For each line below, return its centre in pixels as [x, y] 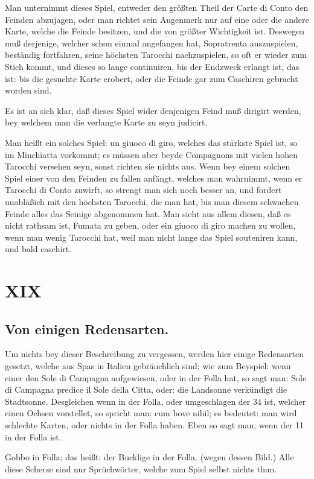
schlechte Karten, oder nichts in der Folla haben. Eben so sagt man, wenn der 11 [155, 425]
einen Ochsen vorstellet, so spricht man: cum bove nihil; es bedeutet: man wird [151, 413]
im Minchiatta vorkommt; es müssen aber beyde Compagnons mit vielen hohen [151, 154]
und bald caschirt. [38, 249]
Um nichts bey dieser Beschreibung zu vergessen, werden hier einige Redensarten [154, 354]
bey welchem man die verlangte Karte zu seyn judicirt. [106, 122]
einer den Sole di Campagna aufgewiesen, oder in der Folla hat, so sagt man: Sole [156, 377]
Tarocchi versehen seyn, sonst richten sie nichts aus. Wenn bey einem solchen [148, 166]
